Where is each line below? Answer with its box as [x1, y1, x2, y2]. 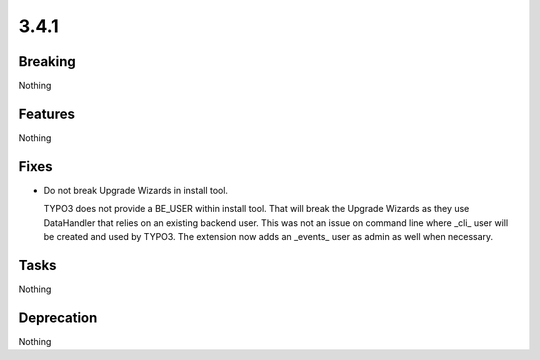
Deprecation [18, 309, 98, 326]
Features [18, 105, 75, 122]
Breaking [18, 53, 77, 70]
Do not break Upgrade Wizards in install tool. [43, 184, 229, 196]
